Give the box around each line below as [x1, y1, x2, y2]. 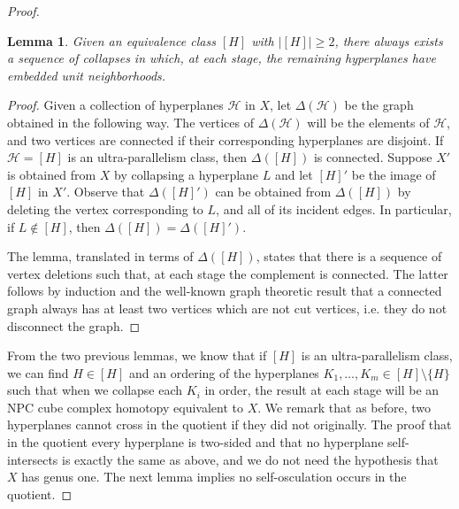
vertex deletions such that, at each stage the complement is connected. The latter [7, 264, 448, 282]
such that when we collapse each [7, 381, 183, 399]
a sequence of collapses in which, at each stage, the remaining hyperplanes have [7, 49, 436, 67]
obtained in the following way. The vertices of [7, 112, 254, 131]
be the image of [351, 165, 436, 183]
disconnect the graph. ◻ [7, 316, 141, 335]
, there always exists [334, 31, 443, 50]
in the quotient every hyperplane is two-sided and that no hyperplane [7, 433, 384, 451]
